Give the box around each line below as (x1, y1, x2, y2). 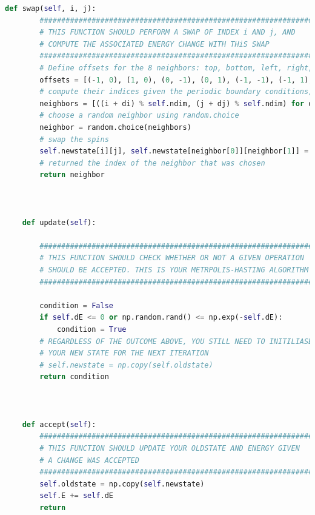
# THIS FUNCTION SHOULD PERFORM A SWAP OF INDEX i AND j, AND (39, 28, 296, 37)
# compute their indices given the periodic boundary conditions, (39, 87, 313, 96)
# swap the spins (39, 135, 109, 144)
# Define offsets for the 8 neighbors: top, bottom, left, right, (39, 63, 313, 72)
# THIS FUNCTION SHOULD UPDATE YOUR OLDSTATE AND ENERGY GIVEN (39, 443, 300, 453)
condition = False (39, 301, 113, 310)
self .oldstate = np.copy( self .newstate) (39, 479, 205, 488)
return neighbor (39, 170, 105, 180)
